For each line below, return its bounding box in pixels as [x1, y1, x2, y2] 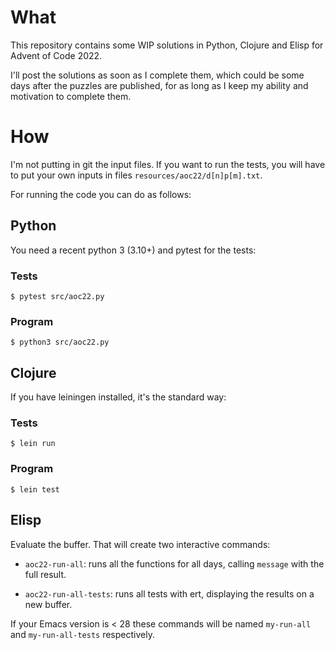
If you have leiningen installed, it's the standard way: [10, 391, 227, 403]
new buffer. [24, 598, 73, 610]
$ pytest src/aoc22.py [10, 291, 105, 301]
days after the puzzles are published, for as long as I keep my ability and [10, 79, 309, 91]
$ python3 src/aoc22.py [10, 337, 110, 348]
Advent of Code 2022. [10, 49, 103, 61]
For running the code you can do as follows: [10, 188, 192, 200]
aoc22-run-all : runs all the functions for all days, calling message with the [24, 557, 325, 570]
